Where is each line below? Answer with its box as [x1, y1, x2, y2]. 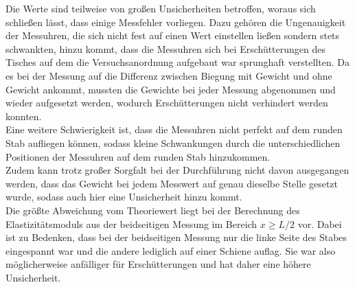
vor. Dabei [297, 216, 342, 231]
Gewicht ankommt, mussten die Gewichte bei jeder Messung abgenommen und [5, 82, 336, 96]
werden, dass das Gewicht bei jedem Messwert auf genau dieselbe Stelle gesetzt [5, 176, 339, 190]
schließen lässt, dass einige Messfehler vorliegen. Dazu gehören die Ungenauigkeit [5, 14, 346, 29]
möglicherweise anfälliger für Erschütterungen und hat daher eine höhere [5, 257, 311, 271]
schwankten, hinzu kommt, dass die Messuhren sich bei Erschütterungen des [5, 41, 326, 56]
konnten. [5, 108, 42, 123]
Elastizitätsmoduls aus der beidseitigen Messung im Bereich [5, 216, 257, 231]
